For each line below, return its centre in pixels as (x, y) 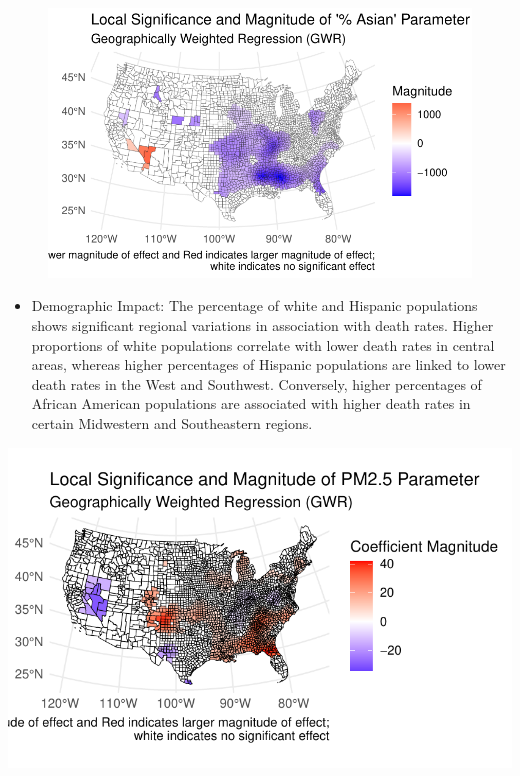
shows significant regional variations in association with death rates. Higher (262, 325)
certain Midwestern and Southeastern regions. (172, 422)
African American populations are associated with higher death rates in (251, 403)
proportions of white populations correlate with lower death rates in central (263, 344)
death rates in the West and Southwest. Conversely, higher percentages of (256, 383)
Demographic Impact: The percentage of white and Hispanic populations (254, 305)
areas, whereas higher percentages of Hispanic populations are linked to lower (268, 364)
